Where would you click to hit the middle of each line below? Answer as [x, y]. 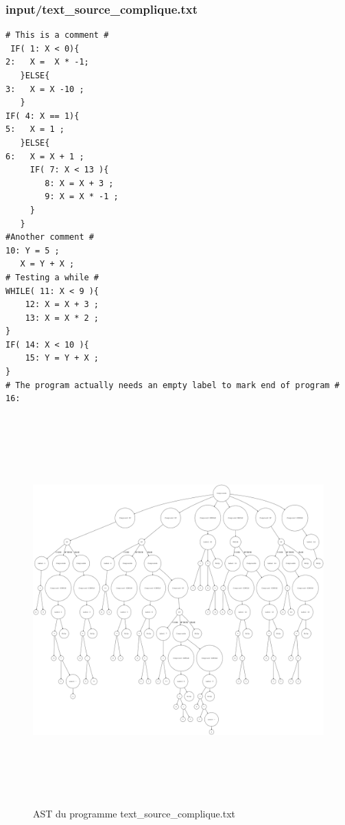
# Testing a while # [52, 277]
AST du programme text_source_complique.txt [134, 814]
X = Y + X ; [47, 264]
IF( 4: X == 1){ [43, 116]
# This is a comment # [57, 35]
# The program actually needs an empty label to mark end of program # [172, 385]
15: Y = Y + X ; [62, 358]
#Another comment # [50, 237]
